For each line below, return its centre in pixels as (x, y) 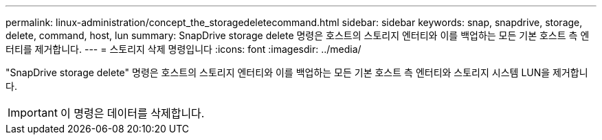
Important (33, 113)
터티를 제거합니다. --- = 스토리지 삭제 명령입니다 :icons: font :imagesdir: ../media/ (183, 49)
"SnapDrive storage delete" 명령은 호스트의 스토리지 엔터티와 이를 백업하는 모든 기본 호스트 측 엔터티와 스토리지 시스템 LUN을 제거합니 (297, 72)
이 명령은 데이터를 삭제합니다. (132, 113)
